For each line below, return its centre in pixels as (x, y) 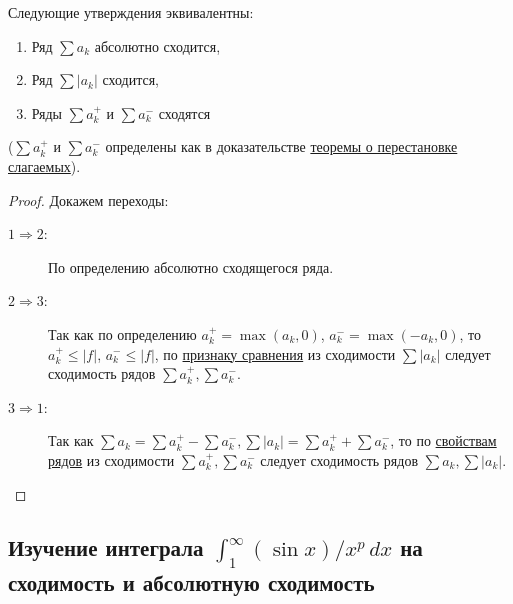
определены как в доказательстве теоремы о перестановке (281, 146)
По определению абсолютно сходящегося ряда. (191, 266)
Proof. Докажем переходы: (88, 199)
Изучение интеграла (106, 547)
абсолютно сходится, (157, 45)
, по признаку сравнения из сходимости (275, 353)
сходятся (184, 112)
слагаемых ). (44, 165)
